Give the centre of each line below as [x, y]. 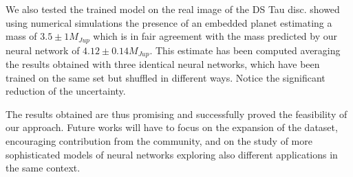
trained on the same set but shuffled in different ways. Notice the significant [165, 77]
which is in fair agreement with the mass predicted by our [215, 36]
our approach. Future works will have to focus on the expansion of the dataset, [172, 127]
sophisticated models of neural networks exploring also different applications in [172, 154]
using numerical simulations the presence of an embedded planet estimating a [169, 22]
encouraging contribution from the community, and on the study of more [159, 141]
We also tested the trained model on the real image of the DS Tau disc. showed [173, 9]
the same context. [43, 168]
